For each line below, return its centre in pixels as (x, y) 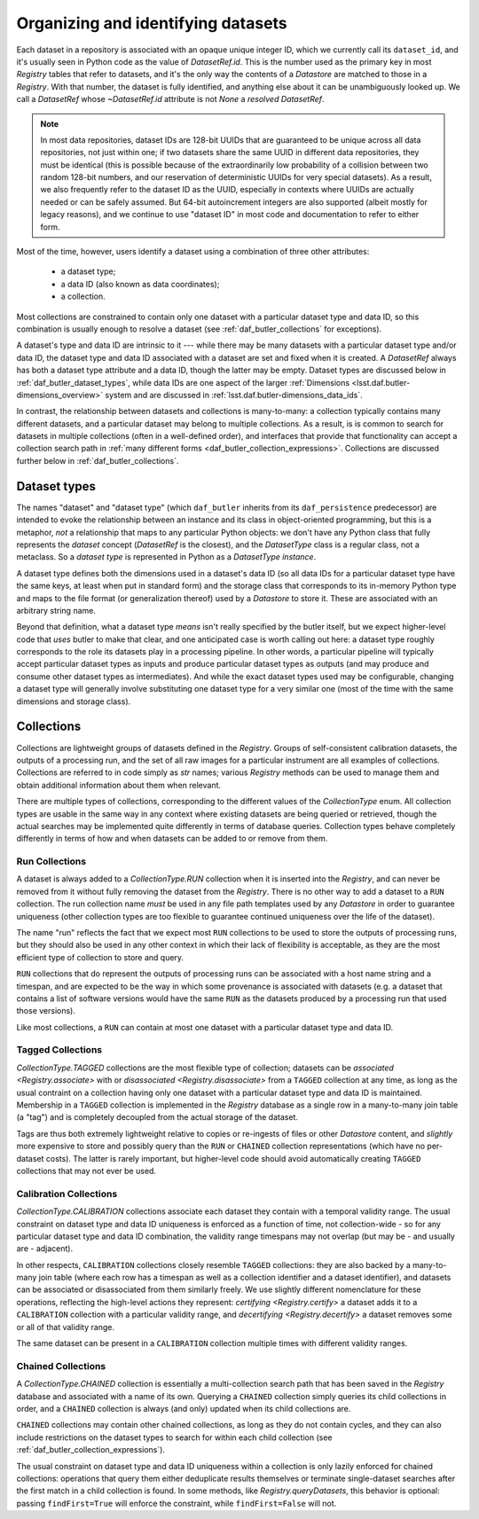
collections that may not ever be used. (86, 1171)
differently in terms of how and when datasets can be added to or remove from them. (172, 839)
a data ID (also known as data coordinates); (140, 284)
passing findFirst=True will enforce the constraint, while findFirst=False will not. (177, 1503)
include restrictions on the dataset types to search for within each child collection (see (174, 1437)
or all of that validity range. (66, 1327)
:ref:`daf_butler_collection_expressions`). (91, 1450)
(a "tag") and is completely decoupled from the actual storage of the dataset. (157, 1117)
